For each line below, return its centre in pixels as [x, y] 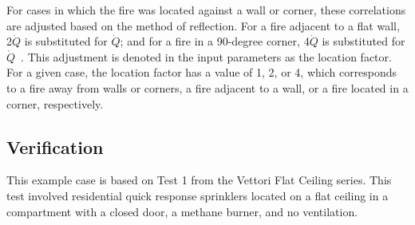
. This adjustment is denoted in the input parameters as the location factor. [206, 56]
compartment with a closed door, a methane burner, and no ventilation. [182, 211]
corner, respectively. [55, 103]
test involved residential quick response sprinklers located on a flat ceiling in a [198, 195]
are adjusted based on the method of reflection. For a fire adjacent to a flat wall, [203, 25]
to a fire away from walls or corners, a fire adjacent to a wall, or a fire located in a [207, 87]
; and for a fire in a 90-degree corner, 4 [215, 41]
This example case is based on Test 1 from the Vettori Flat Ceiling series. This [199, 180]
